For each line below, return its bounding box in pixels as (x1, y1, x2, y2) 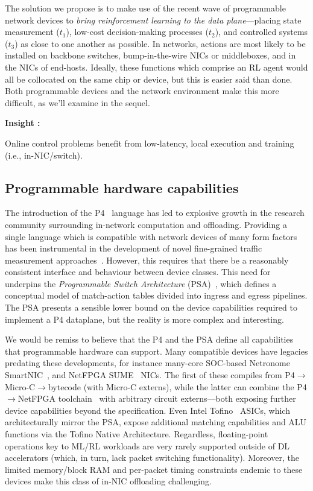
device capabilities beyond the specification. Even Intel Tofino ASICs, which (5, 404, 290, 416)
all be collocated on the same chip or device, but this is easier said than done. (5, 72, 292, 85)
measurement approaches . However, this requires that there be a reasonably (5, 253, 289, 266)
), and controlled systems (215, 25, 308, 38)
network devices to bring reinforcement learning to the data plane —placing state (5, 13, 302, 26)
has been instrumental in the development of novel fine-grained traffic (5, 242, 262, 255)
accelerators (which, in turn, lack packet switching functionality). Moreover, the (5, 451, 300, 464)
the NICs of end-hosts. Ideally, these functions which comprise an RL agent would (5, 60, 308, 73)
